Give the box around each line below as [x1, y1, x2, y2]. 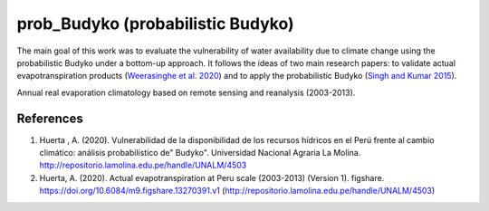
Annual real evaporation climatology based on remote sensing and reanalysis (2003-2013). [16, 87, 356, 98]
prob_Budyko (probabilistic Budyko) [16, 14, 294, 34]
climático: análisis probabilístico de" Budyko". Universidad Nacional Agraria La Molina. [39, 148, 361, 158]
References [16, 110, 83, 126]
